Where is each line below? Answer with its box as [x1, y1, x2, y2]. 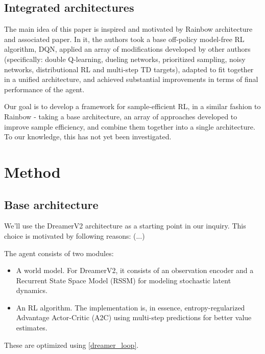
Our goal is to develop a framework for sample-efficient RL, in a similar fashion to [4, 101, 261, 112]
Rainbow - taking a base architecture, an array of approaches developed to [4, 111, 237, 121]
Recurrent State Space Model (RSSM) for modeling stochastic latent [16, 275, 231, 285]
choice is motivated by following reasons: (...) [4, 230, 145, 241]
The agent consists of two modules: [4, 247, 114, 258]
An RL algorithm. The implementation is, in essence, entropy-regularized [16, 302, 245, 313]
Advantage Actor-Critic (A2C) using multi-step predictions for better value [16, 312, 252, 323]
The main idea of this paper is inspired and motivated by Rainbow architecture [4, 24, 253, 34]
